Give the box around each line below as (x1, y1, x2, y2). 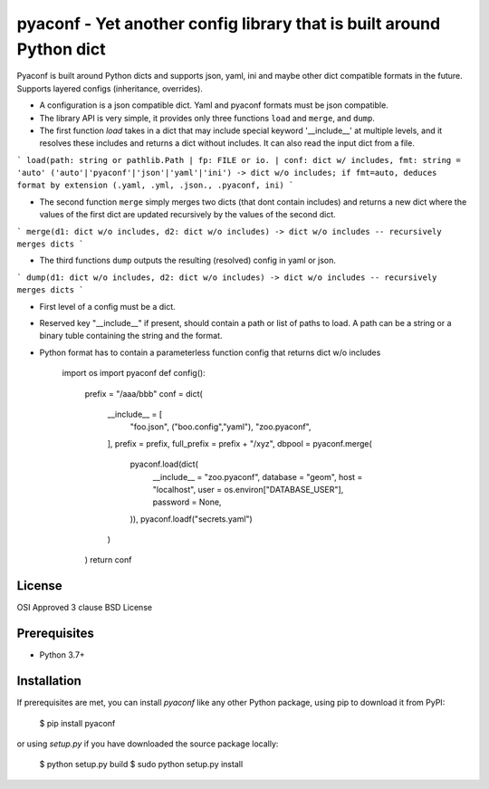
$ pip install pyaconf (39, 717, 116, 728)
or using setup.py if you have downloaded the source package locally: (16, 738, 279, 749)
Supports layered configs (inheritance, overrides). (16, 82, 204, 94)
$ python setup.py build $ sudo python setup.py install (39, 759, 244, 770)
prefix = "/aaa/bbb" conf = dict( (84, 388, 203, 399)
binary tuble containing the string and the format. (39, 331, 223, 342)
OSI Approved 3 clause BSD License (16, 602, 153, 613)
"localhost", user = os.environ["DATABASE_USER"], (152, 484, 344, 495)
